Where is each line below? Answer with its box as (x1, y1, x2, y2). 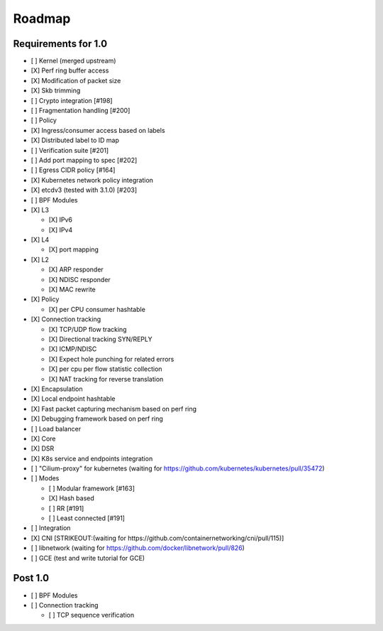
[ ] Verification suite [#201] (30, 146, 109, 154)
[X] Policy (30, 295, 60, 303)
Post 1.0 (13, 572, 50, 584)
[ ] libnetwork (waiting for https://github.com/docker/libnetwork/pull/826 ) (30, 544, 245, 552)
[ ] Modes (30, 474, 60, 482)
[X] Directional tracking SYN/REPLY (48, 335, 152, 343)
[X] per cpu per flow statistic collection (48, 365, 162, 373)
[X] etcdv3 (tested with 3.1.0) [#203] (30, 185, 138, 195)
